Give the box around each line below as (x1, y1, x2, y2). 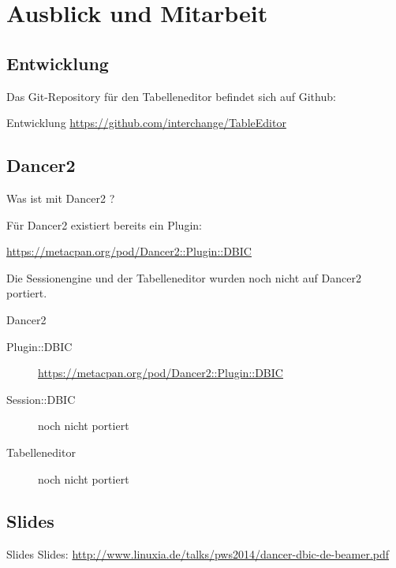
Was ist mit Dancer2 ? (6, 189, 115, 206)
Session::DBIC (6, 390, 76, 407)
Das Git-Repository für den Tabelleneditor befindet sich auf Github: (6, 88, 336, 104)
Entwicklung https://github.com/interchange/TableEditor (6, 114, 286, 131)
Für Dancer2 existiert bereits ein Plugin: (6, 216, 202, 233)
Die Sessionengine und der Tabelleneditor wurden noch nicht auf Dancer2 (6, 269, 361, 286)
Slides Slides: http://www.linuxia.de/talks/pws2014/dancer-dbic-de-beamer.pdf (6, 546, 390, 562)
